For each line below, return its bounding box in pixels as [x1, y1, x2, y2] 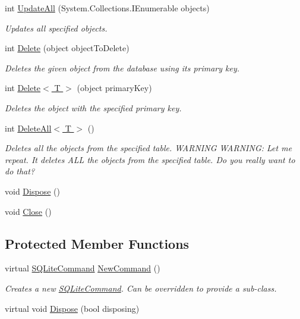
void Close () [5, 205, 52, 217]
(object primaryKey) [77, 82, 152, 94]
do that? [5, 165, 35, 177]
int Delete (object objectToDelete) [5, 42, 130, 54]
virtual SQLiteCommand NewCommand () [5, 262, 160, 274]
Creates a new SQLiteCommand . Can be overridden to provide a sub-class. [5, 282, 277, 294]
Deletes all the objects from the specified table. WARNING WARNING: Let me [5, 142, 292, 154]
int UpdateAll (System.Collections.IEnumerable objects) [5, 2, 210, 14]
